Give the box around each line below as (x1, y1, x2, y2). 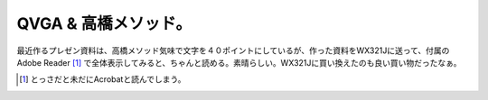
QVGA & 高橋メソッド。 (16, 14, 192, 33)
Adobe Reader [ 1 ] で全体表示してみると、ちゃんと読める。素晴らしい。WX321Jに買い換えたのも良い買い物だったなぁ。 (16, 57, 462, 68)
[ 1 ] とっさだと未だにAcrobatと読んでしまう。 (19, 74, 186, 85)
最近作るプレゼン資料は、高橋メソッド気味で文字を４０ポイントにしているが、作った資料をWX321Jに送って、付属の (16, 45, 450, 56)
